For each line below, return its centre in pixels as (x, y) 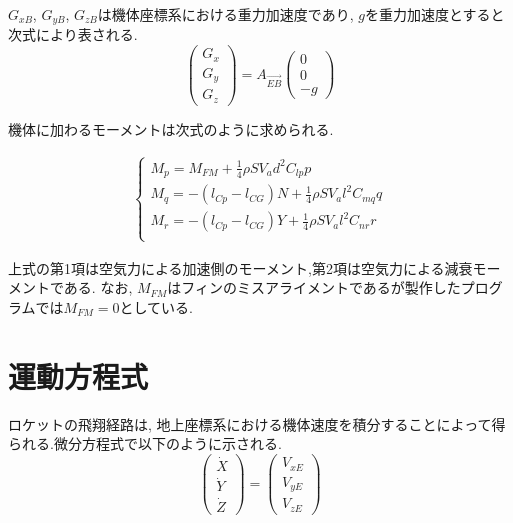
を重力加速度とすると (434, 14)
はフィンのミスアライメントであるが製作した (314, 287)
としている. (156, 306)
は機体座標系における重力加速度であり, (225, 14)
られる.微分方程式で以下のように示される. (145, 443)
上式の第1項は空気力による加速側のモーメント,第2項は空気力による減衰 (240, 267)
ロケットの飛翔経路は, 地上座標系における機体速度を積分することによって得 (257, 423)
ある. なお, (98, 287)
